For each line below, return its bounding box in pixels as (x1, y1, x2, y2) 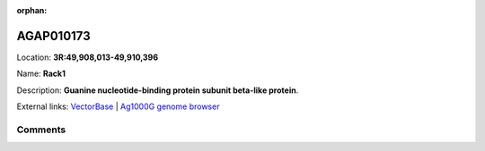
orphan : (16, 5, 48, 15)
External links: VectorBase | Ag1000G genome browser (16, 101, 220, 112)
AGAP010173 (16, 28, 92, 44)
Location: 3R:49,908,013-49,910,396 (16, 52, 159, 63)
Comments (16, 123, 66, 136)
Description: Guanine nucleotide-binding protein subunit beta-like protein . (16, 85, 299, 96)
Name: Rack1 (16, 68, 66, 80)
